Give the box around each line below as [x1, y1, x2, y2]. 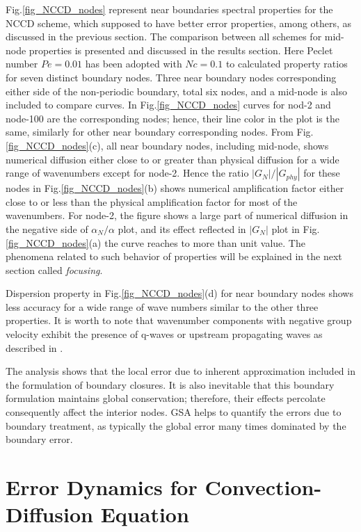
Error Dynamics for [6, 473, 198, 501]
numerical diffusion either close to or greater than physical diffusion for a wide [6, 152, 339, 166]
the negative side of [6, 221, 88, 236]
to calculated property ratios [225, 56, 348, 71]
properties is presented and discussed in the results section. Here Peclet [29, 42, 333, 57]
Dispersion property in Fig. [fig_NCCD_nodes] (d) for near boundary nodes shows [6, 286, 353, 300]
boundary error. [6, 432, 73, 446]
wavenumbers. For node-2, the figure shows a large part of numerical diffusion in [6, 208, 348, 223]
